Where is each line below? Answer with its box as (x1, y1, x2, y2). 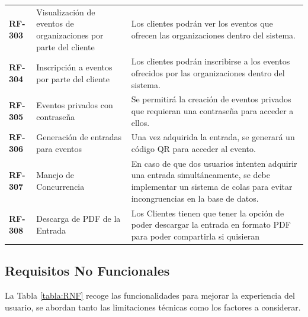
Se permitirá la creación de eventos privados (131, 93, 291, 105)
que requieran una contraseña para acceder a (131, 105, 294, 117)
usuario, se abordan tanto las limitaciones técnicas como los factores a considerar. (5, 300, 301, 313)
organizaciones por (36, 28, 104, 41)
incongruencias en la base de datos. (131, 192, 259, 204)
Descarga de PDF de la (36, 212, 121, 225)
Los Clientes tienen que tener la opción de (131, 206, 284, 219)
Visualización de (36, 5, 95, 18)
